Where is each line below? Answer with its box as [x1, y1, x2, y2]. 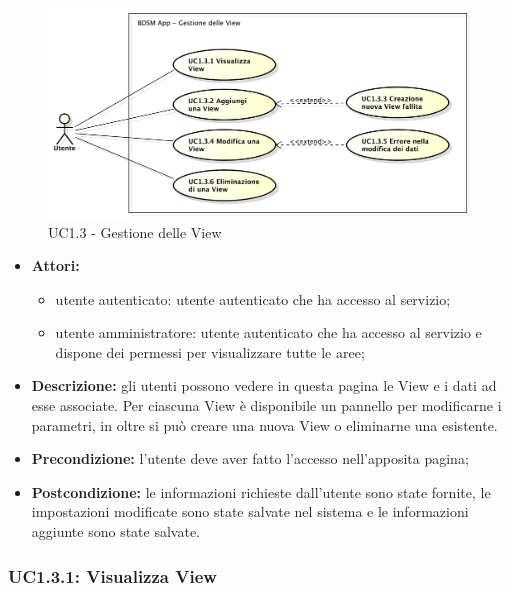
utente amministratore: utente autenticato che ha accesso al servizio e [55, 322, 482, 343]
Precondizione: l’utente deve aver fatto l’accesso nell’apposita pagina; [31, 448, 469, 469]
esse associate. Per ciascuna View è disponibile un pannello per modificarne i [31, 395, 502, 416]
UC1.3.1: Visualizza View [8, 563, 217, 588]
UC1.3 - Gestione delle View [48, 221, 222, 242]
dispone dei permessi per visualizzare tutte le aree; [55, 341, 365, 362]
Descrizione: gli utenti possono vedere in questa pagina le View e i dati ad [31, 375, 497, 396]
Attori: [31, 255, 80, 276]
